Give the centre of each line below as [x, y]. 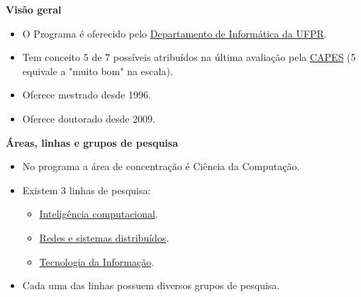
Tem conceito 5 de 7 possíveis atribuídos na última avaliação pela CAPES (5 [189, 57]
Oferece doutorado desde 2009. [89, 118]
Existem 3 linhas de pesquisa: [87, 190]
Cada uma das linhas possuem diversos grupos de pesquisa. [151, 285]
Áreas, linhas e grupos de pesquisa [92, 142]
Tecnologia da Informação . [97, 261]
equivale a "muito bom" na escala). [98, 71]
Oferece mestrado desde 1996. [87, 95]
